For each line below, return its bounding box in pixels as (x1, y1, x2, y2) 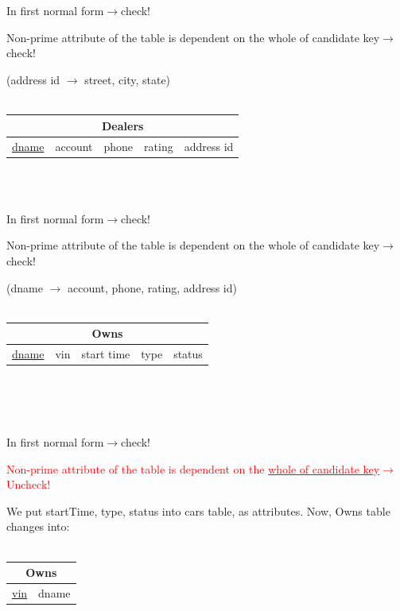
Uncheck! (6, 476, 51, 493)
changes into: (6, 518, 70, 535)
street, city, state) (84, 71, 171, 87)
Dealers (101, 117, 144, 133)
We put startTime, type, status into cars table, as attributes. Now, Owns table (6, 502, 390, 519)
